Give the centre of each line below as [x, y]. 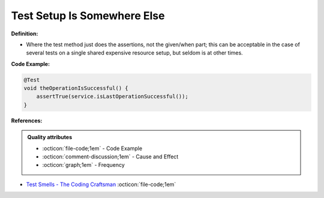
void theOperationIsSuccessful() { [76, 88]
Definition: [25, 34]
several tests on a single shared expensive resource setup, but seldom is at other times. [134, 53]
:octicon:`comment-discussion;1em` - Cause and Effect [110, 157]
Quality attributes [49, 137]
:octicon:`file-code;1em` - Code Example [92, 148]
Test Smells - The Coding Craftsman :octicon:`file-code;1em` [101, 184]
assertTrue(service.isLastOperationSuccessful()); [112, 97]
